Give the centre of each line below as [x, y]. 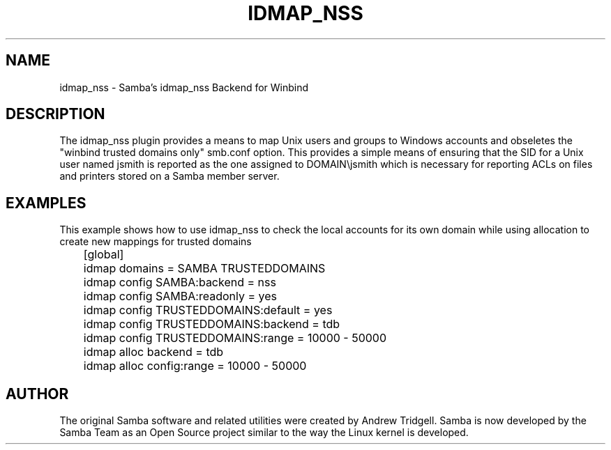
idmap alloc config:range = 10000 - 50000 [195, 366]
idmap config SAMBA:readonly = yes [180, 296]
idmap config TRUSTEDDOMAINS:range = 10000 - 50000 [235, 338]
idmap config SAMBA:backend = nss [180, 282]
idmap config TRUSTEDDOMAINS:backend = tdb [212, 324]
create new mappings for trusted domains [156, 242]
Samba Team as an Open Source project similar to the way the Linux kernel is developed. [264, 433]
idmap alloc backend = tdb [153, 352]
